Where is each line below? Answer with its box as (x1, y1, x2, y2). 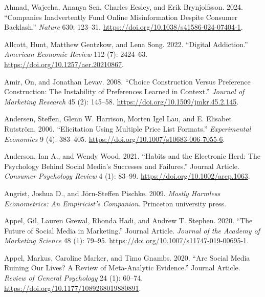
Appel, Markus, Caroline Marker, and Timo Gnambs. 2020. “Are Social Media (4, 252, 250, 263)
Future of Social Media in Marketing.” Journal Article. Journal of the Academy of (4, 225, 260, 236)
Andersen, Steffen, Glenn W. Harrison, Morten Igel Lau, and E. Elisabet (4, 113, 232, 124)
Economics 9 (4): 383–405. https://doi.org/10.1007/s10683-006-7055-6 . (4, 133, 225, 144)
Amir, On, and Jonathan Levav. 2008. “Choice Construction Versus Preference (4, 76, 251, 87)
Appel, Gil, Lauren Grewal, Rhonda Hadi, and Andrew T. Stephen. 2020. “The (4, 215, 253, 226)
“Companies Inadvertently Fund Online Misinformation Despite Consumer (4, 11, 238, 22)
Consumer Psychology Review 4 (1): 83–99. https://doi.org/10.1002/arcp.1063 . (4, 171, 250, 181)
